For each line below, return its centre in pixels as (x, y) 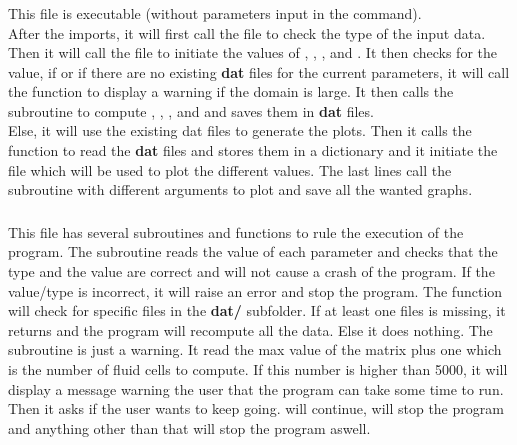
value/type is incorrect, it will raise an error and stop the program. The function (255, 290)
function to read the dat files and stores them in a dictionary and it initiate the (253, 150)
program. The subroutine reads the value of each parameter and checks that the (253, 251)
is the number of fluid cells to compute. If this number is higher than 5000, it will (258, 368)
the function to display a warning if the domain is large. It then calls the (231, 91)
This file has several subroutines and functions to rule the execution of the (236, 231)
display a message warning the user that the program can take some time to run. (256, 388)
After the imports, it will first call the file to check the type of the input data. (247, 32)
